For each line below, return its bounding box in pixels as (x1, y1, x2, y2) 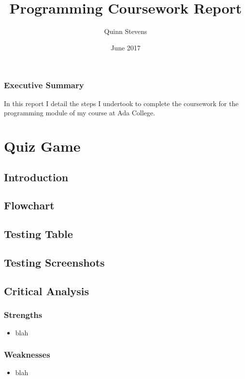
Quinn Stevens (104, 26, 147, 36)
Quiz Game (4, 136, 81, 156)
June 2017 (111, 42, 141, 52)
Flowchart (4, 198, 55, 213)
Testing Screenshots (4, 254, 105, 269)
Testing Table (4, 226, 73, 241)
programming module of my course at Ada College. (4, 108, 155, 118)
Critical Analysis (4, 283, 89, 298)
